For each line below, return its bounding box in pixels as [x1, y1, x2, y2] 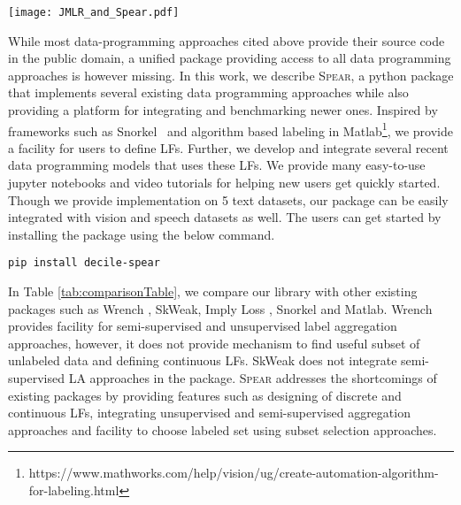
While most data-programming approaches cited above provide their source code [8, 31, 445, 50]
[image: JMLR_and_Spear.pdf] [8, 6, 180, 19]
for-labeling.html [28, 481, 119, 500]
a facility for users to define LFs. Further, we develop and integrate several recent [8, 138, 449, 157]
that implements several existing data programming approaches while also [8, 83, 409, 102]
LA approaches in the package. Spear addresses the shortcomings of [68, 369, 437, 387]
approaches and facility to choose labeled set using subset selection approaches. [8, 420, 437, 439]
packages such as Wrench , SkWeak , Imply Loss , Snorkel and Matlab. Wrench [8, 299, 433, 318]
